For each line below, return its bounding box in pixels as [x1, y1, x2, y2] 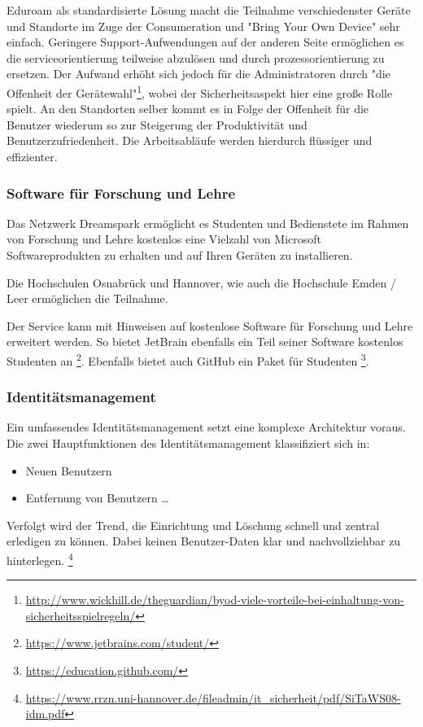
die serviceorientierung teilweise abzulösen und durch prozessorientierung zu [7, 49, 385, 66]
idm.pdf [25, 705, 65, 722]
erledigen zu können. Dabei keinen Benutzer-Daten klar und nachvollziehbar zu [7, 532, 401, 550]
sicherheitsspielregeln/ [25, 607, 136, 624]
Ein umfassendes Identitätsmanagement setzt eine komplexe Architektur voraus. [7, 418, 406, 436]
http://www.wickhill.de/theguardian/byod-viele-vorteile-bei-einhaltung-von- [25, 591, 404, 608]
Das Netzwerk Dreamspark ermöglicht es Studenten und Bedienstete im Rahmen [7, 214, 409, 231]
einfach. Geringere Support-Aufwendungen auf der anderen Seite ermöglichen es [7, 33, 404, 50]
